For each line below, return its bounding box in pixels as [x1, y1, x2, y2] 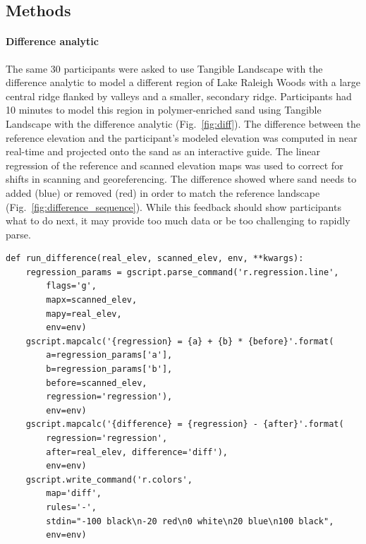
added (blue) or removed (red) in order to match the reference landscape [6, 185, 320, 200]
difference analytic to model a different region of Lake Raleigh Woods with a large [6, 75, 361, 90]
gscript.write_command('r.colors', [25, 474, 193, 485]
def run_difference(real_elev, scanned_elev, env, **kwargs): [6, 253, 304, 264]
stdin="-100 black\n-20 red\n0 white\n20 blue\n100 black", [46, 516, 334, 526]
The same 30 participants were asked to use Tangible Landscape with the [6, 61, 323, 75]
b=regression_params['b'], [46, 364, 173, 375]
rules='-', [46, 502, 97, 512]
